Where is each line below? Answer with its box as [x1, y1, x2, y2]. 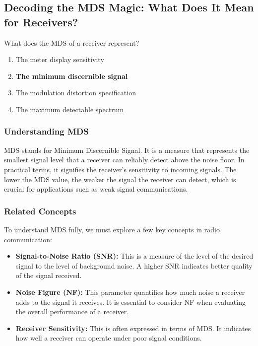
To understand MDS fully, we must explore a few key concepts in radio [4, 224, 220, 234]
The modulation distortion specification [15, 87, 136, 98]
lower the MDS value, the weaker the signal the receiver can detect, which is [4, 174, 236, 184]
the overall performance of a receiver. [15, 306, 129, 317]
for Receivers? [4, 14, 78, 29]
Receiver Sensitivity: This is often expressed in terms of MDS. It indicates [15, 323, 251, 333]
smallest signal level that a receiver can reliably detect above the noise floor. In [4, 154, 245, 165]
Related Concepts [4, 205, 76, 217]
